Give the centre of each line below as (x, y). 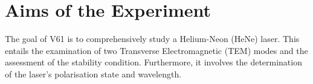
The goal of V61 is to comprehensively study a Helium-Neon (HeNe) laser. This (152, 39)
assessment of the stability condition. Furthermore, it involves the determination (153, 62)
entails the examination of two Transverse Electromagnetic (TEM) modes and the (156, 50)
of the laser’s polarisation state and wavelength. (93, 73)
